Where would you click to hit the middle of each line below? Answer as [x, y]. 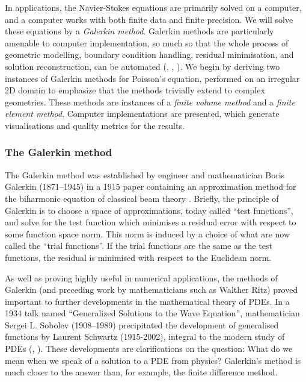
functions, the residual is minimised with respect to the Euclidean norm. [138, 257]
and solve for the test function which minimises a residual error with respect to [151, 222]
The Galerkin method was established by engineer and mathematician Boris [145, 174]
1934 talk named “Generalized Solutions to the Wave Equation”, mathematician [152, 313]
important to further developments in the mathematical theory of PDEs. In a [147, 301]
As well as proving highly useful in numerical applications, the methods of [141, 277]
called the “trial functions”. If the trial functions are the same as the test [139, 246]
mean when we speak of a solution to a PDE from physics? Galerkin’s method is [153, 360]
